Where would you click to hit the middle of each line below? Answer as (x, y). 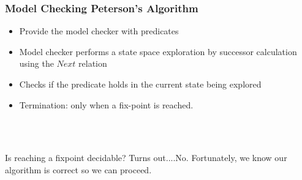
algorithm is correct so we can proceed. (78, 169)
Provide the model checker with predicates (99, 31)
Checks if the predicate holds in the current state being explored (140, 84)
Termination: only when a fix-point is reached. (106, 104)
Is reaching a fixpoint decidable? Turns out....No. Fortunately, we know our (146, 158)
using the (36, 63)
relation (93, 63)
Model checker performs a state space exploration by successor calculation (158, 51)
